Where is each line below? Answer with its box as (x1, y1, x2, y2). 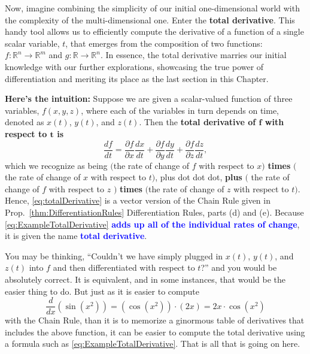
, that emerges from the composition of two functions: (65, 37, 263, 49)
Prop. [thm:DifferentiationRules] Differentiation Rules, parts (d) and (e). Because (5, 205, 304, 218)
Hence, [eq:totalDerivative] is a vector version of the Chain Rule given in (5, 194, 271, 207)
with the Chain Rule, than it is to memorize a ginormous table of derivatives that (5, 314, 305, 326)
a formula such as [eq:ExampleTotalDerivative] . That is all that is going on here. (5, 337, 300, 350)
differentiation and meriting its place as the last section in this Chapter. (5, 72, 269, 84)
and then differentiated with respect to (53, 261, 195, 274)
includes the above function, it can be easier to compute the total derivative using (5, 325, 305, 338)
